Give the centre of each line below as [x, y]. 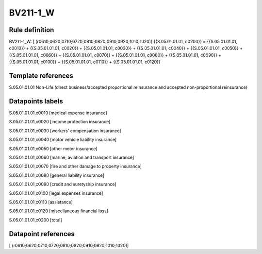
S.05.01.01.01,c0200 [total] [35, 220]
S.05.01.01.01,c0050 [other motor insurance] [53, 149]
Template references [41, 76]
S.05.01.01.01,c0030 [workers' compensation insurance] [65, 131]
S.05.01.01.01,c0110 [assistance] [41, 202]
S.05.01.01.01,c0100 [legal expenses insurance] [56, 193]
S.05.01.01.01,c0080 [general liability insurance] [57, 175]
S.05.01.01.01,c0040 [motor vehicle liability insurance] [63, 140]
